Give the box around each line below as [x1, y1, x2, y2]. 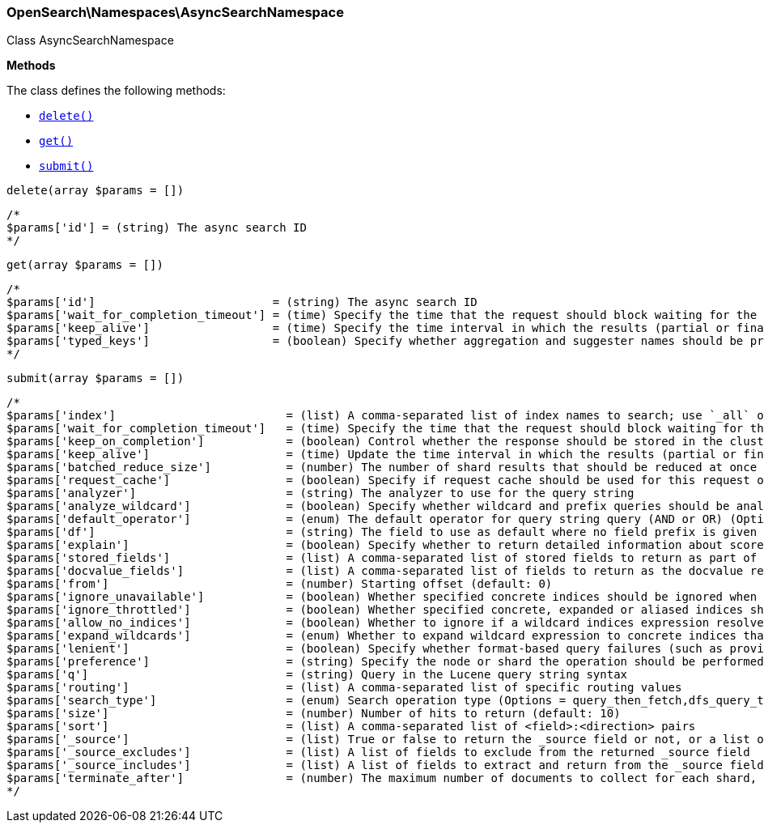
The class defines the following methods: [6, 83, 226, 98]
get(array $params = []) [6, 258, 163, 272]
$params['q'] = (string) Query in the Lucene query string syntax [6, 668, 628, 682]
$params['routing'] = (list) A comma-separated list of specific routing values [6, 681, 682, 695]
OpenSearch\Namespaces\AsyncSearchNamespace [6, 4, 344, 20]
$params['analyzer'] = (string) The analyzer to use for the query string [6, 487, 635, 500]
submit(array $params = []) [6, 372, 185, 385]
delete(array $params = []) [6, 184, 185, 198]
